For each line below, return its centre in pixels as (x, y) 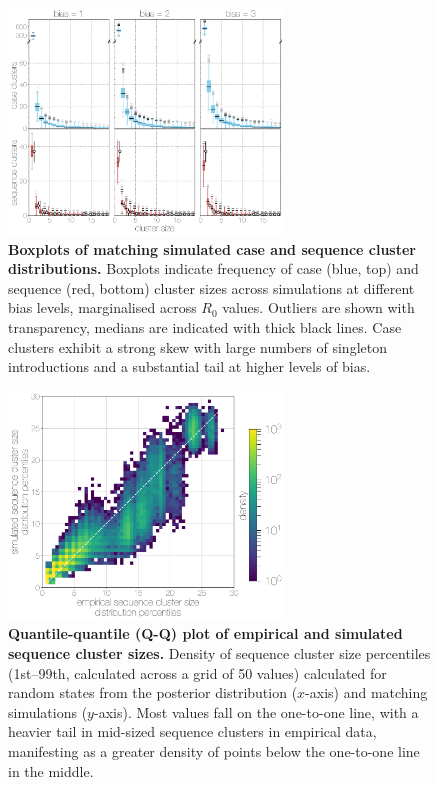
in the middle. (51, 770)
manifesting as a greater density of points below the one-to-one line (214, 751)
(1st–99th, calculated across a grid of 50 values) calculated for (197, 672)
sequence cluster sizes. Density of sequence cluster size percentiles (219, 653)
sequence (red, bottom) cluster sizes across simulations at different (211, 287)
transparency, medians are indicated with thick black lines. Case (205, 327)
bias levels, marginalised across (102, 307)
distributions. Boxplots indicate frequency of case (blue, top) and (213, 268)
